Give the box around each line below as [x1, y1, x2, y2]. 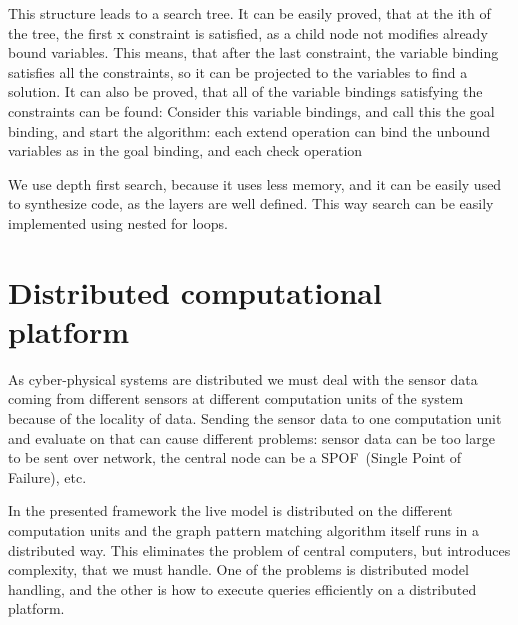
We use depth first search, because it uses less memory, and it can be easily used [8, 173, 502, 194]
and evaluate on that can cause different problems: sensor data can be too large [8, 427, 495, 448]
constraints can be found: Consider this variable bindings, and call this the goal [8, 100, 495, 121]
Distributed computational [8, 271, 382, 312]
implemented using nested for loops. [8, 212, 228, 233]
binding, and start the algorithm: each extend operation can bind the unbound [8, 120, 491, 141]
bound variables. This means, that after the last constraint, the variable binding [8, 42, 499, 63]
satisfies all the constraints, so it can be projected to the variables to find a [8, 61, 468, 82]
